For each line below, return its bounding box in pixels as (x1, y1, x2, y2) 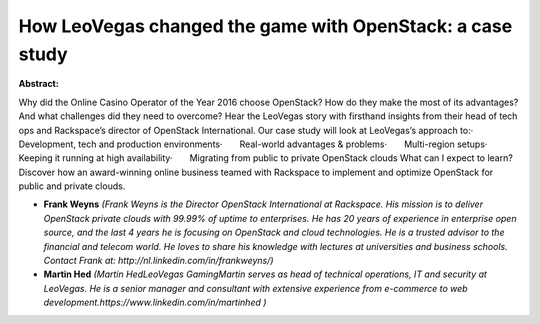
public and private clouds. (18, 180, 126, 192)
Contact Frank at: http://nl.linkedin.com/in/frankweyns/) (43, 255, 274, 267)
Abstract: (18, 78, 59, 90)
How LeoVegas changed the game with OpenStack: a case (18, 15, 513, 37)
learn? (486, 152, 514, 164)
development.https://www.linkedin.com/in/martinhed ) (43, 296, 267, 309)
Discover (18, 166, 56, 178)
